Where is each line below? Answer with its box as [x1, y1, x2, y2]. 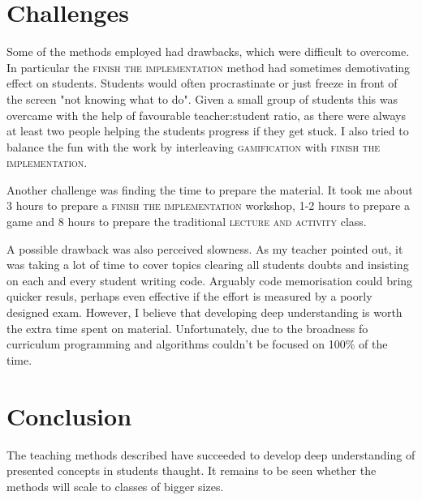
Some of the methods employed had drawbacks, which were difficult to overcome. [6, 43, 410, 60]
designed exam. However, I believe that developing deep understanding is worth [6, 304, 403, 321]
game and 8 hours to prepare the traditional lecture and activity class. [6, 213, 367, 230]
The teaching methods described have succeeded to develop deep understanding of [6, 446, 416, 463]
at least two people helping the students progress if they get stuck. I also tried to [6, 122, 409, 139]
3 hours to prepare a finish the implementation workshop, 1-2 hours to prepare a [6, 197, 410, 214]
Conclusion [6, 399, 132, 432]
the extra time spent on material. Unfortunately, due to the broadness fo [6, 319, 368, 336]
